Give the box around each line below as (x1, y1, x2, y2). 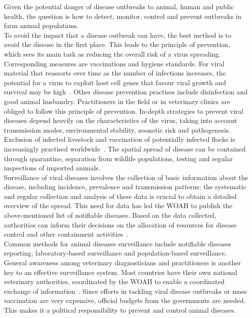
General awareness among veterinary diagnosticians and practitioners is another (4, 257, 241, 268)
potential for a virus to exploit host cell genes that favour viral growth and (4, 77, 226, 87)
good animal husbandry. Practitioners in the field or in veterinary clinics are (4, 96, 230, 106)
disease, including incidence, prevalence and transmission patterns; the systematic (4, 182, 247, 192)
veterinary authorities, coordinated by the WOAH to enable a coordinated (4, 276, 225, 287)
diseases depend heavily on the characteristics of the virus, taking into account (4, 115, 237, 125)
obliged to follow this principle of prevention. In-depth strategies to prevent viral (4, 106, 243, 116)
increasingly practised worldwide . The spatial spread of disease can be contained (4, 143, 246, 153)
